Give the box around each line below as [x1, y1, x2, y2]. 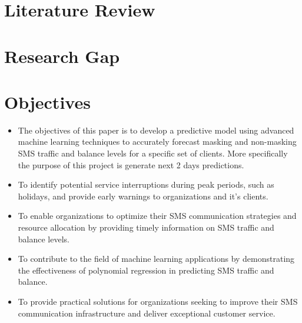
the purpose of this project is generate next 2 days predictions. [18, 158, 244, 171]
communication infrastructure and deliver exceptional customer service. [18, 307, 276, 319]
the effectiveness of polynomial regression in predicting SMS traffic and [18, 264, 274, 276]
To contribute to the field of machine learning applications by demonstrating [18, 252, 295, 265]
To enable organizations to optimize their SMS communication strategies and [18, 209, 297, 222]
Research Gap [4, 44, 120, 68]
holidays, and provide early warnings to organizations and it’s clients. [18, 189, 268, 202]
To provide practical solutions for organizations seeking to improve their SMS [18, 295, 298, 307]
